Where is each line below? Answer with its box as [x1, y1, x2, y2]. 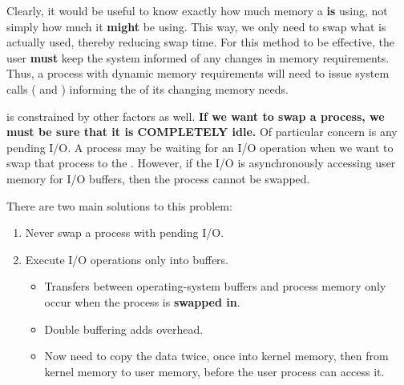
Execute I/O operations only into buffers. [25, 251, 229, 267]
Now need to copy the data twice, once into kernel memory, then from [44, 347, 389, 364]
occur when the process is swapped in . [44, 293, 240, 310]
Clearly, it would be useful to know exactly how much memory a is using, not [6, 2, 388, 18]
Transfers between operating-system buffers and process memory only [44, 278, 386, 295]
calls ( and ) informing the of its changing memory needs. [6, 80, 289, 97]
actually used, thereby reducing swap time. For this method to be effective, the [6, 34, 394, 50]
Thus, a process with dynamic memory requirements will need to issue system [6, 65, 390, 82]
